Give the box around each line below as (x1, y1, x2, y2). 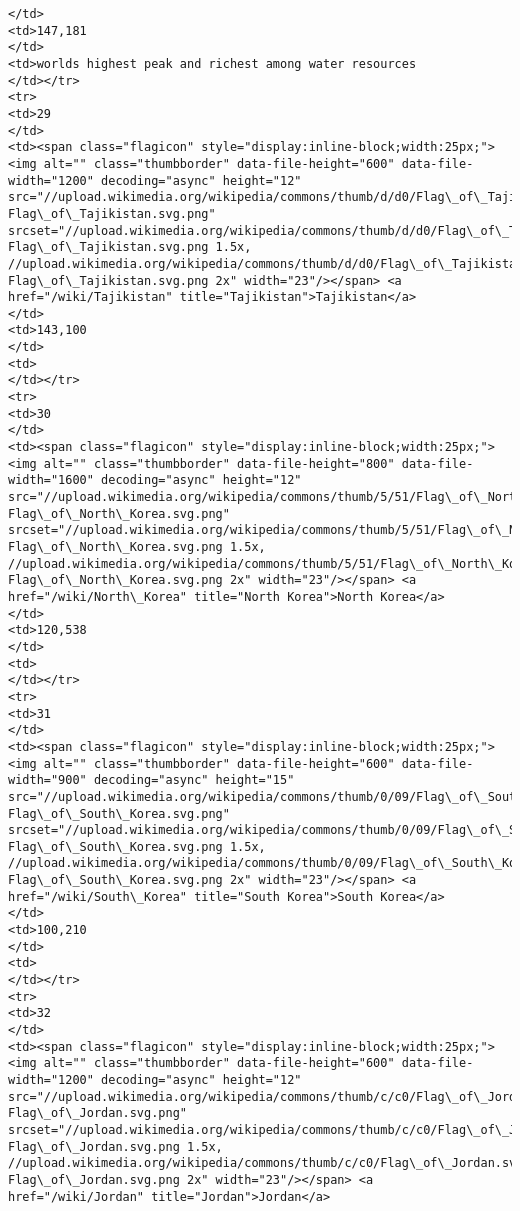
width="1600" (8, 473, 94, 488)
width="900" (8, 773, 87, 788)
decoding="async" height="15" (93, 773, 295, 788)
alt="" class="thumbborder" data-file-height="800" (43, 456, 395, 471)
